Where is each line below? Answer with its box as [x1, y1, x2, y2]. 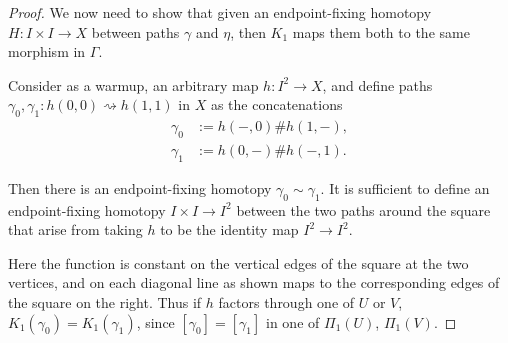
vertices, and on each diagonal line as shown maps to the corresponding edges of [8, 272, 500, 293]
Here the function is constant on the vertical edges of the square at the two [8, 252, 469, 273]
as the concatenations [210, 94, 343, 115]
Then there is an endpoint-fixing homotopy [8, 177, 272, 198]
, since [136, 311, 175, 332]
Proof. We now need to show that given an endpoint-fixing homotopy [8, 2, 432, 22]
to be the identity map [160, 219, 299, 240]
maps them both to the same [292, 21, 470, 42]
